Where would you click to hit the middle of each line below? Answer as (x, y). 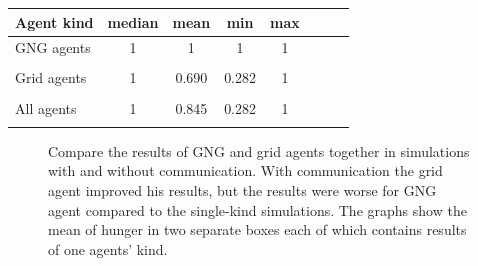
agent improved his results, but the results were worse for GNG (242, 190)
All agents (46, 107)
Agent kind (54, 21)
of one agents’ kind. (108, 248)
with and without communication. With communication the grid (245, 170)
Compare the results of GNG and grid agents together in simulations (259, 150)
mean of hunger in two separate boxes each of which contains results (257, 229)
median (133, 21)
